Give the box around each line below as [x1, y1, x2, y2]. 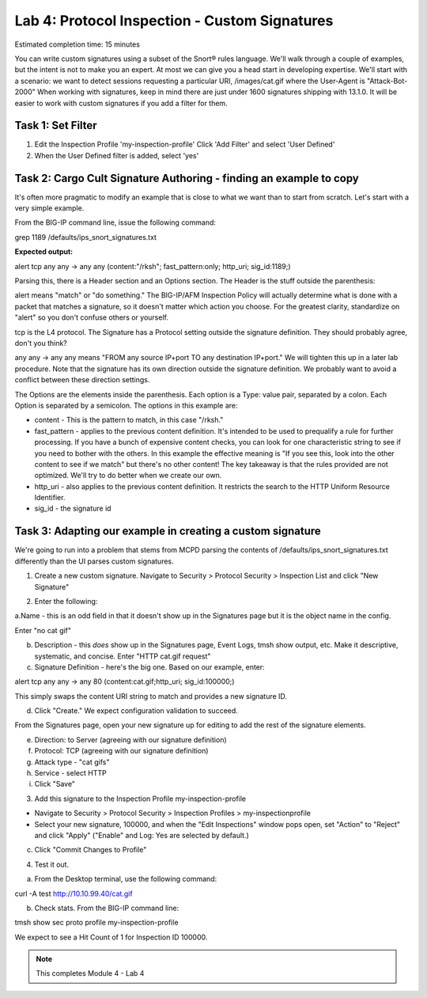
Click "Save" [34, 780, 75, 789]
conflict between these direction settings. [14, 375, 150, 385]
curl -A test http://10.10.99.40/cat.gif [14, 889, 134, 898]
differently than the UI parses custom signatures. [14, 556, 174, 566]
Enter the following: [34, 596, 98, 605]
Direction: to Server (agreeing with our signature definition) [34, 734, 227, 744]
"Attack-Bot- [366, 76, 408, 85]
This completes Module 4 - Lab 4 [36, 969, 145, 978]
